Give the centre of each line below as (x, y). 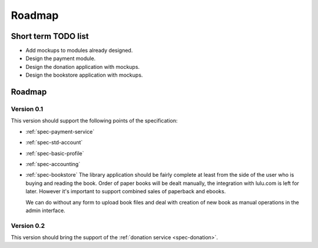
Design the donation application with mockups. (83, 67)
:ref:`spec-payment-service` (60, 131)
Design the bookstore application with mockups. (84, 75)
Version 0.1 (27, 109)
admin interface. (46, 210)
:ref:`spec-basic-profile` (55, 153)
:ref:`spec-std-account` (54, 143)
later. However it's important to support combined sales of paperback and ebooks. (126, 191)
